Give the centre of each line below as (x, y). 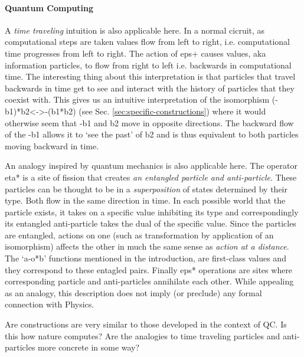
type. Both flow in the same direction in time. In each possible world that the (145, 200)
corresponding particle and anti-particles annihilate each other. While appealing (149, 281)
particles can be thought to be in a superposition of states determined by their (146, 189)
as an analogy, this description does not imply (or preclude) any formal (133, 292)
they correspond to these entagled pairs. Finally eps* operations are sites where (149, 269)
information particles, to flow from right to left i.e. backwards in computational (148, 65)
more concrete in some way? (89, 347)
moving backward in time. (52, 145)
